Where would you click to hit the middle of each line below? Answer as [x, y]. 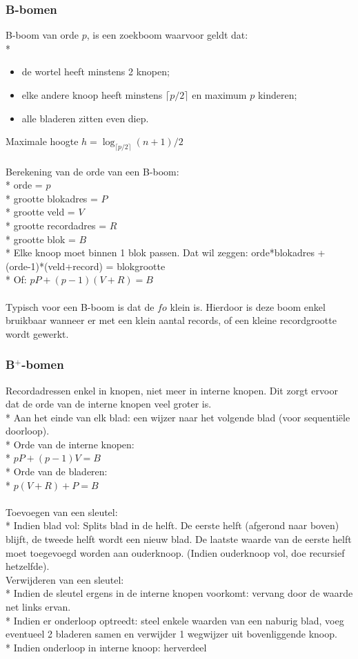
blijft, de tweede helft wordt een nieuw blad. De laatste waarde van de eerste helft [179, 539]
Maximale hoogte [42, 141]
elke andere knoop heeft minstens [92, 95]
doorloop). [28, 431]
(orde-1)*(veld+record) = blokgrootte [86, 266]
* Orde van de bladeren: [57, 471]
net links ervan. [38, 607]
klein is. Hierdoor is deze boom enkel [248, 306]
